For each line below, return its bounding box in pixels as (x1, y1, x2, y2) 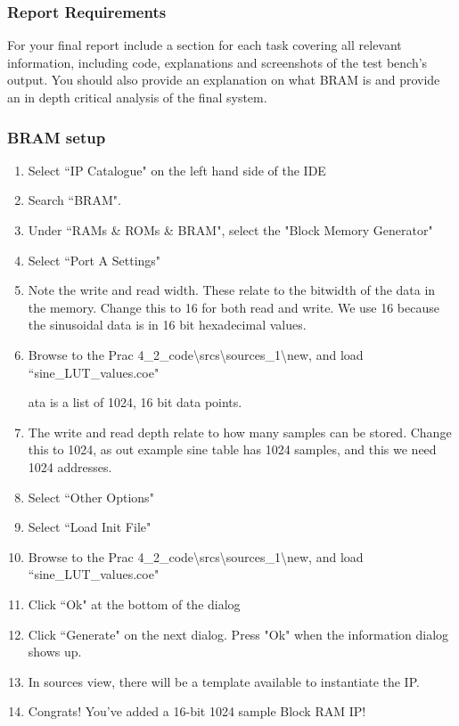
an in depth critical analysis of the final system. (7, 88, 267, 106)
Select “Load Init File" (28, 518, 152, 536)
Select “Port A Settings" (28, 250, 161, 269)
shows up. (28, 642, 82, 661)
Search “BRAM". (28, 191, 121, 209)
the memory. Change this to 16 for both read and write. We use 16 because (28, 298, 439, 316)
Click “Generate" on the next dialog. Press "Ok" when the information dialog (28, 624, 449, 643)
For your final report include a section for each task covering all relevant (7, 36, 402, 54)
